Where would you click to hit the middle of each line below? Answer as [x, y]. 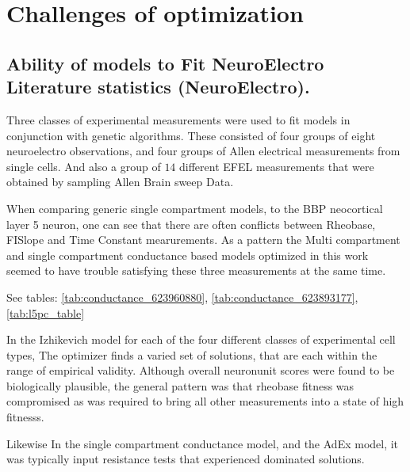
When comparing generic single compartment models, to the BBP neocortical [195, 208]
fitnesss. [25, 417]
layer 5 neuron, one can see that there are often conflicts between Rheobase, [191, 224]
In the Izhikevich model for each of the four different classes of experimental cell [201, 339]
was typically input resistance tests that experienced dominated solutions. [186, 459]
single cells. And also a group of [84, 166]
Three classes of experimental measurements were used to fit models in [178, 119]
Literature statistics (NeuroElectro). [158, 87]
